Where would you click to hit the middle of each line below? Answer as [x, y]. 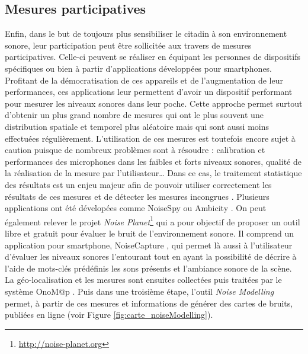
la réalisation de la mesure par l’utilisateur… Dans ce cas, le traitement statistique [153, 173]
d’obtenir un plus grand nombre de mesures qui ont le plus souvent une [134, 115]
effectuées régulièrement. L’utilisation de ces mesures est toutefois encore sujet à [150, 138]
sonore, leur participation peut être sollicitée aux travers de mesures [128, 45]
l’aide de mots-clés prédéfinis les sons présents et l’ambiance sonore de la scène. [148, 268]
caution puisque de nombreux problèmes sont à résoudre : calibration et [135, 150]
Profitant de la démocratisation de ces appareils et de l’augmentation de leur [144, 80]
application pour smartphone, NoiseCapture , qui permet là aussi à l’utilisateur [149, 245]
